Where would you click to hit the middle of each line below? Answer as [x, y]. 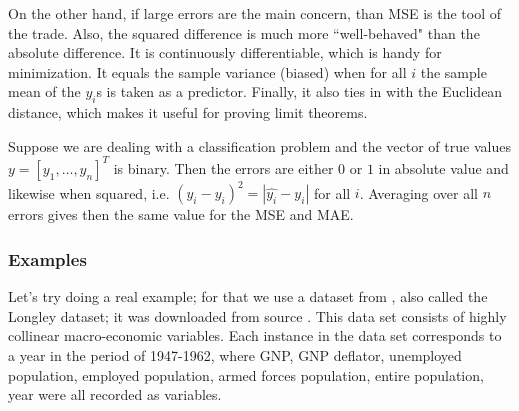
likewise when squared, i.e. [89, 192]
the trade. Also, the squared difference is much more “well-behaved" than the [244, 32]
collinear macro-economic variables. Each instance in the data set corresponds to [255, 335]
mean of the [44, 91]
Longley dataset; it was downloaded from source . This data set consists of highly [257, 315]
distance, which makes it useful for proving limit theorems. [188, 112]
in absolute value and [443, 167]
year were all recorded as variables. [115, 394]
